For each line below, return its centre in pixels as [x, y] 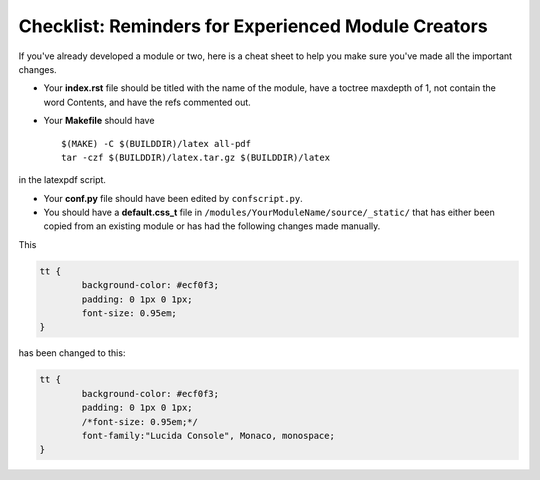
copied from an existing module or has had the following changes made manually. [212, 226]
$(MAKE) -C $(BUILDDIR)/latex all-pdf [156, 143]
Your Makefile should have [99, 121]
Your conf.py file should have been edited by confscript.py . [173, 198]
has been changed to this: [72, 353]
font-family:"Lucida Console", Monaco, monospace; [208, 435]
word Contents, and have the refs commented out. [147, 102]
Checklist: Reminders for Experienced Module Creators [253, 26]
